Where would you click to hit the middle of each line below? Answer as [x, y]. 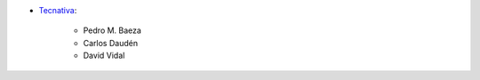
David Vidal [104, 56]
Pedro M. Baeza [112, 30]
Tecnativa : [58, 10]
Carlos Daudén [110, 43]
